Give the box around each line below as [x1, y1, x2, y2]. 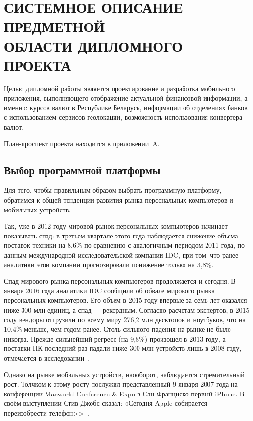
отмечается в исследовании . [4, 352, 90, 363]
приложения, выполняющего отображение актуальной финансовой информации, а [4, 93, 248, 103]
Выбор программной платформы [4, 162, 161, 177]
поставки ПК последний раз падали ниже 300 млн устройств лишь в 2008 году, [4, 343, 242, 353]
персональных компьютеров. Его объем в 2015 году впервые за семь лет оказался [4, 295, 247, 305]
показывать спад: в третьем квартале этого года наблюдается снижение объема [4, 230, 238, 240]
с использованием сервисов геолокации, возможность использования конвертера [4, 112, 243, 122]
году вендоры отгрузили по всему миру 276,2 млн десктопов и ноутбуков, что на [4, 314, 246, 324]
